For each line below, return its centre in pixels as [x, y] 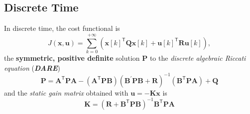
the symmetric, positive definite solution [72, 57]
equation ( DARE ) [32, 67]
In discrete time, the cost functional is [62, 28]
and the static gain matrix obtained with [66, 92]
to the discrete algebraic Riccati [198, 57]
